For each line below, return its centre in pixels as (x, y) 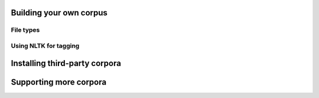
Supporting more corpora (58, 82)
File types (25, 30)
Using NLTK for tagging (45, 45)
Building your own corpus (59, 13)
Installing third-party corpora (66, 63)
